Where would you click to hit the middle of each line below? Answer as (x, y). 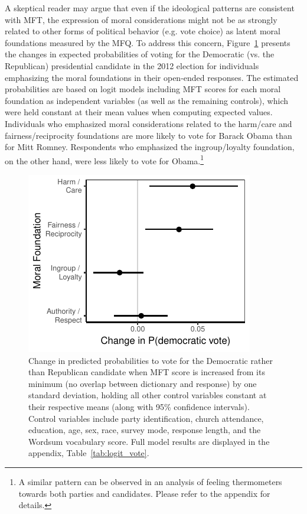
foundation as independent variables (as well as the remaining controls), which (147, 100)
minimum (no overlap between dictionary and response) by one (143, 383)
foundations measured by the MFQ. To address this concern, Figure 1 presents (148, 42)
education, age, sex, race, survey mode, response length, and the (145, 430)
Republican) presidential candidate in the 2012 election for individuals (132, 65)
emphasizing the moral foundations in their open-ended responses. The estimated (152, 77)
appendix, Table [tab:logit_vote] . (89, 453)
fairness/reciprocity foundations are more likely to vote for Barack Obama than (148, 135)
